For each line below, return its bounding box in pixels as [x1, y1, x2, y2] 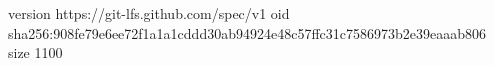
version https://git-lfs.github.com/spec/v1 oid [8, 3, 290, 23]
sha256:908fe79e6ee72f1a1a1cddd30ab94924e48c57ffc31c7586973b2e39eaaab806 [8, 22, 486, 43]
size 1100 [8, 42, 63, 63]
